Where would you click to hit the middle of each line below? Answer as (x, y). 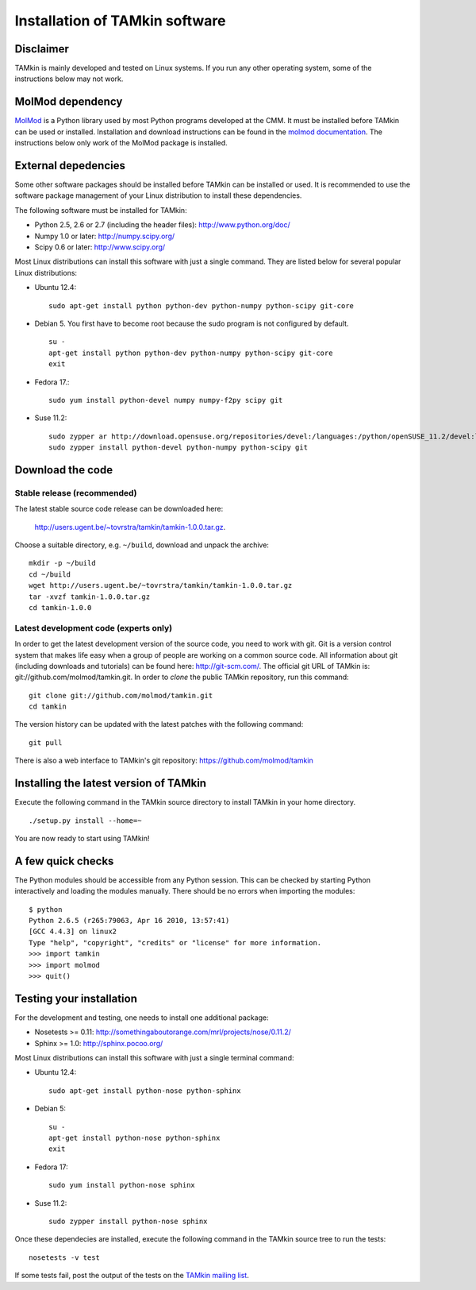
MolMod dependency (69, 102)
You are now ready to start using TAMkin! (82, 838)
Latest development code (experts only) (94, 628)
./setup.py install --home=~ (85, 821)
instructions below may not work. (69, 79)
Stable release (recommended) (76, 492)
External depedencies (70, 166)
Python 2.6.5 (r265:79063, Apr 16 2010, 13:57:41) (129, 920)
